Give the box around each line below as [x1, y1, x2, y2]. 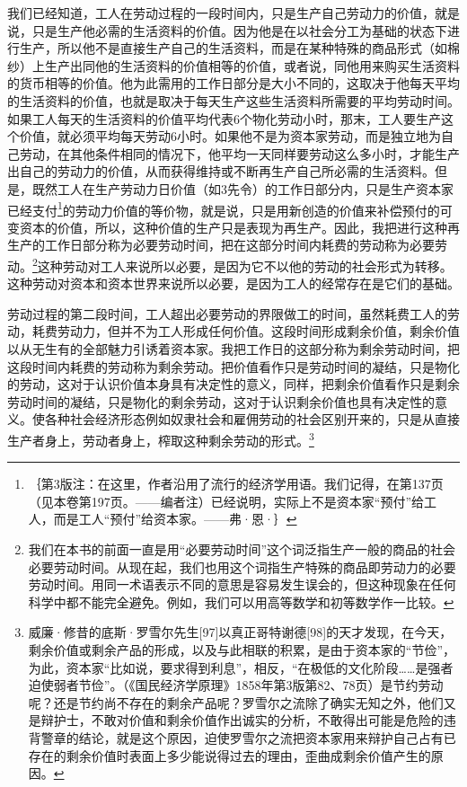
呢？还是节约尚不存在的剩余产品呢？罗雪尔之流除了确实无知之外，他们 [28, 693, 444, 712]
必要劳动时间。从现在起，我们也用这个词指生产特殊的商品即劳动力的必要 [28, 557, 456, 576]
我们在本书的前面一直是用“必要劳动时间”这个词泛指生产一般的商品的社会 [28, 540, 456, 558]
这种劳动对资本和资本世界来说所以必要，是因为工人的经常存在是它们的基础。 [7, 274, 460, 293]
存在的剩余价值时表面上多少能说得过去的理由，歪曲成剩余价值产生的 [28, 746, 431, 765]
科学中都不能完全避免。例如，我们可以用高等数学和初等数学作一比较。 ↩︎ [28, 592, 454, 611]
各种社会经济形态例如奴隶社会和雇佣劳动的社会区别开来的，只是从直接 [44, 410, 460, 429]
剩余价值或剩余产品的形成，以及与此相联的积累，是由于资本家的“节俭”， [28, 640, 456, 659]
